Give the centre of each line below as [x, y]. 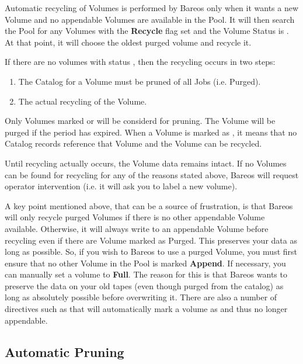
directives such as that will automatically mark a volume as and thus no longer [146, 309]
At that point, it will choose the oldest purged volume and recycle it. [128, 42]
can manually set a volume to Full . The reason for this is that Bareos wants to [146, 274]
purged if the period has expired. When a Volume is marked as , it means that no [151, 132]
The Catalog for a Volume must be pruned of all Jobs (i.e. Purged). [140, 81]
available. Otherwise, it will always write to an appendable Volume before [137, 228]
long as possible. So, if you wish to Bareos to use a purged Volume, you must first [151, 252]
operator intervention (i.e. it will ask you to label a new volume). [121, 186]
